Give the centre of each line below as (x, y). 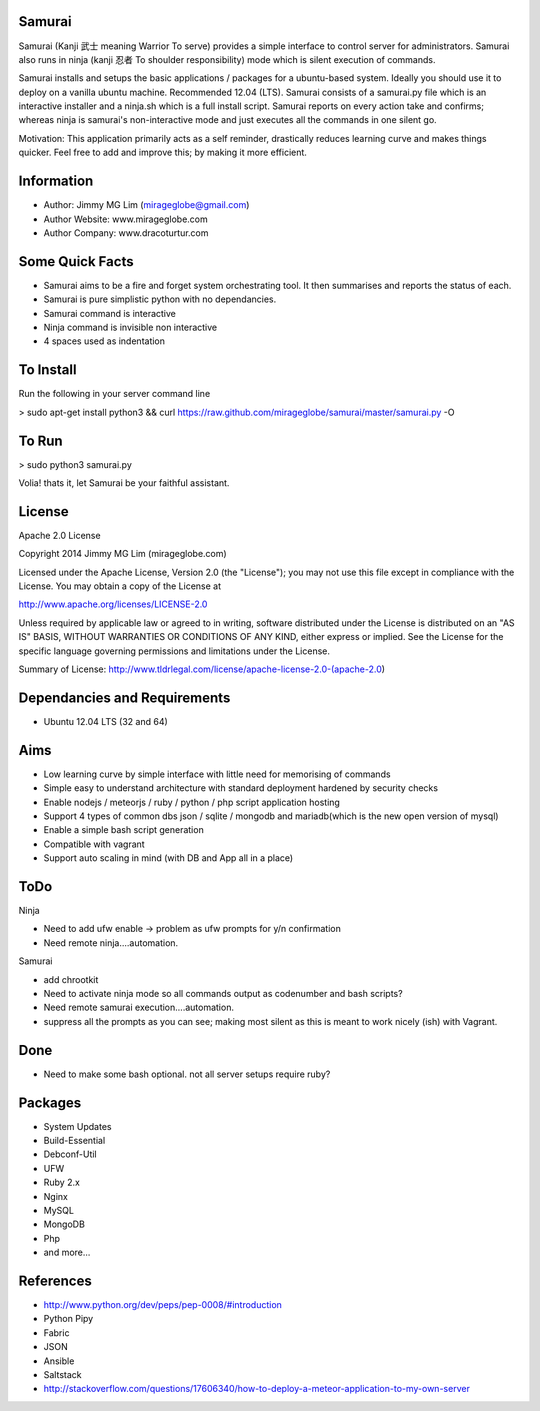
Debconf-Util (70, 1154)
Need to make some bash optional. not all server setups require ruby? (187, 1074)
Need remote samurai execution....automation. (139, 1007)
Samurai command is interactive (110, 313)
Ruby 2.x (61, 1182)
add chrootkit (71, 979)
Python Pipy (68, 1319)
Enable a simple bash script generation (123, 830)
